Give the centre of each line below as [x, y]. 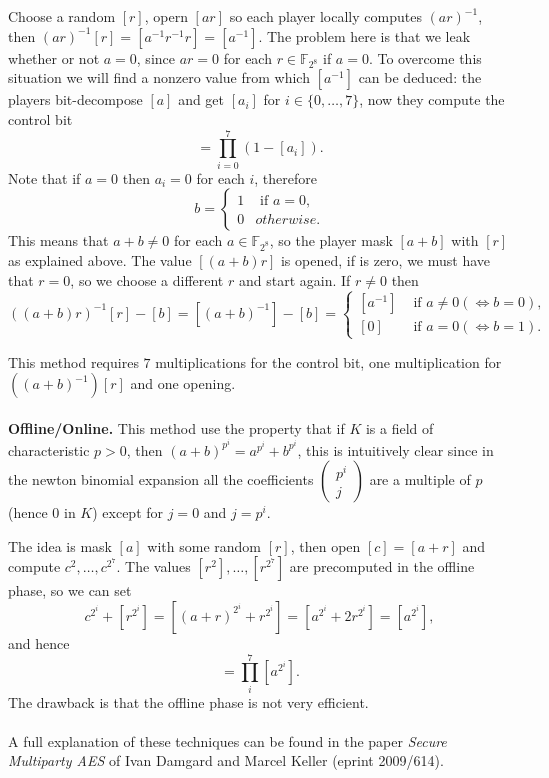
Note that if [44, 177]
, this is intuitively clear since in [395, 449]
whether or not [54, 57]
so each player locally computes [325, 16]
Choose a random [62, 16]
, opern [166, 16]
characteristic [49, 449]
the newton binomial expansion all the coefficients [161, 479]
